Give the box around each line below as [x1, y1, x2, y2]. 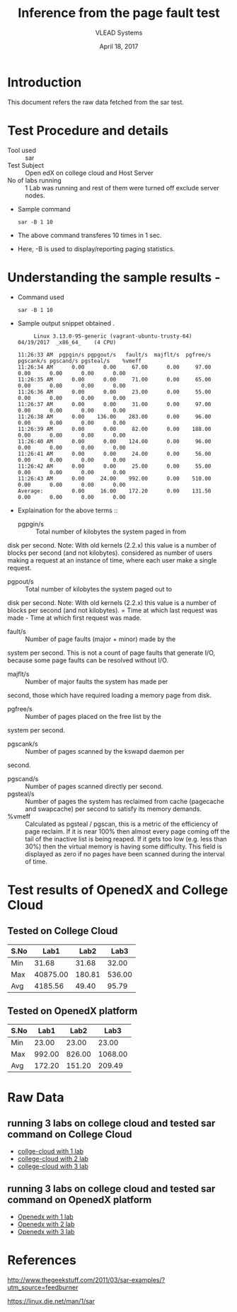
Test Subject [7, 161, 44, 169]
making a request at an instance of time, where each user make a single [7, 556, 217, 564]
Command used [17, 292, 64, 301]
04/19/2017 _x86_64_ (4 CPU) [17, 338, 117, 346]
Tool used [7, 146, 37, 154]
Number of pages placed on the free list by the [25, 712, 161, 720]
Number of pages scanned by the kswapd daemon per [25, 747, 185, 755]
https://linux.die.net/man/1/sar [7, 1297, 96, 1306]
